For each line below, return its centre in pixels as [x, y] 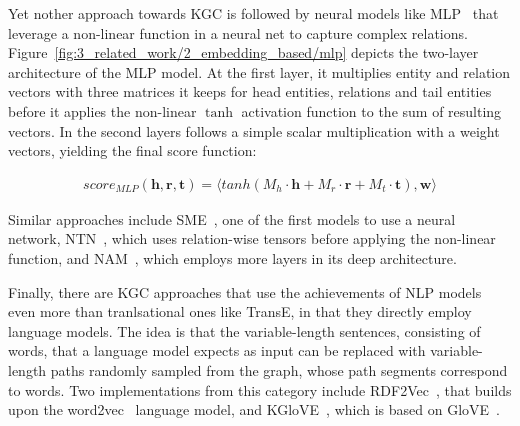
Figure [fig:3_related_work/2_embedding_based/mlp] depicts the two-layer [243, 52]
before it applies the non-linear [102, 110]
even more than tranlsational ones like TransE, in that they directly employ [240, 311]
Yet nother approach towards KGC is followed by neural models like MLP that [253, 13]
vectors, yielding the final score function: [132, 150]
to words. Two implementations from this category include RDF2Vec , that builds [260, 389]
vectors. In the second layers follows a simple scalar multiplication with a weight [254, 130]
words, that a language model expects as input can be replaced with [217, 350]
